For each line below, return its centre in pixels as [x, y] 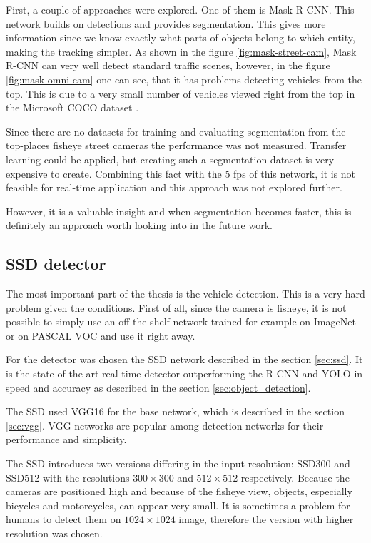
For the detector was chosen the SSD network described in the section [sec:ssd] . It [184, 359]
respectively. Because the [295, 477]
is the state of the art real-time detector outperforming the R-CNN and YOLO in [184, 374]
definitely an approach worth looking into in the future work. [139, 225]
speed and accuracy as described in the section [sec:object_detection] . [158, 387]
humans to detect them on [63, 519]
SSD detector [56, 264]
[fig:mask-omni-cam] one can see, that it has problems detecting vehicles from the [184, 79]
